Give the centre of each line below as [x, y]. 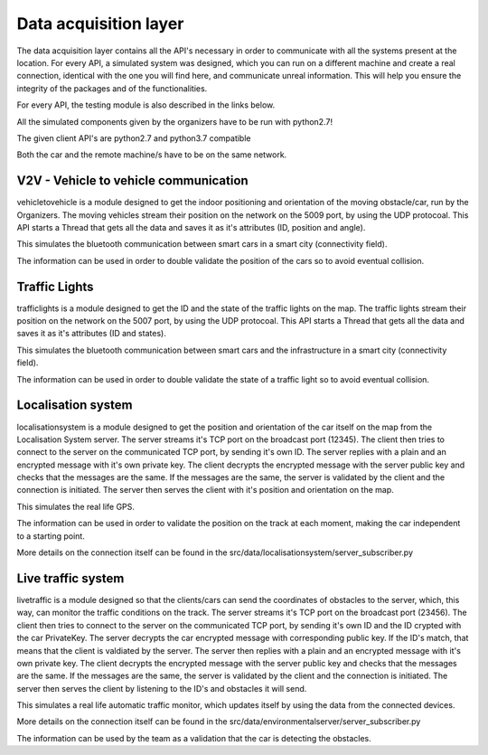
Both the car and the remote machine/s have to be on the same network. [152, 155]
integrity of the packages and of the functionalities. [112, 88]
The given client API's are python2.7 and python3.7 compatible [134, 138]
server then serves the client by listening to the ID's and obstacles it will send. [162, 688]
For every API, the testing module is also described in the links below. [146, 105]
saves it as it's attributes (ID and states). [91, 334]
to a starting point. [51, 536]
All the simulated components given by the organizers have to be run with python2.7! [175, 121]
